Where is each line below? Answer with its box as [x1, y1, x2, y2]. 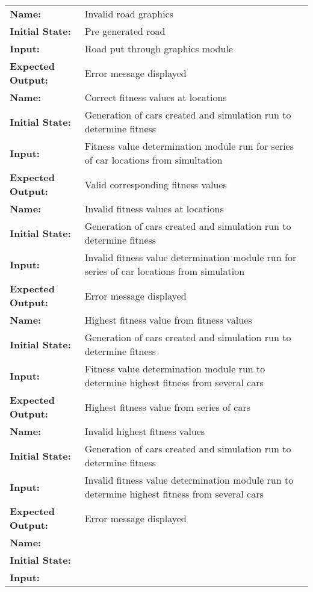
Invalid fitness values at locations [84, 202, 224, 215]
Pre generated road [84, 24, 166, 38]
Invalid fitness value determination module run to [84, 473, 294, 487]
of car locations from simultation [84, 153, 223, 167]
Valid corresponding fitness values [84, 177, 227, 191]
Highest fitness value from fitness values [84, 313, 252, 327]
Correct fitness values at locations [84, 90, 227, 104]
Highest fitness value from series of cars [84, 399, 250, 414]
